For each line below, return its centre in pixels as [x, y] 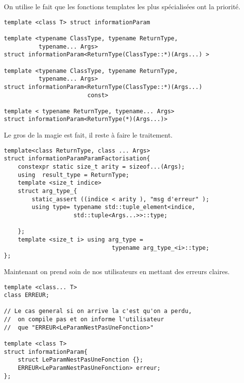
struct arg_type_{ [47, 191]
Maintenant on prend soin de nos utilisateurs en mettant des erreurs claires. [117, 271]
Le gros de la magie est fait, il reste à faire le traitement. [88, 135]
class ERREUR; [27, 295]
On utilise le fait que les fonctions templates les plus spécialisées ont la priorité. [122, 6]
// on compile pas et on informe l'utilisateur [84, 320]
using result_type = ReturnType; [73, 175]
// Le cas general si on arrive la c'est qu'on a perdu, [98, 311]
